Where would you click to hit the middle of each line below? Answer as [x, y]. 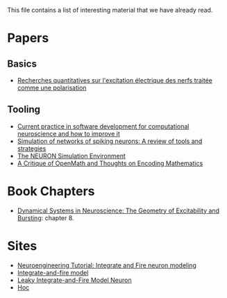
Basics [22, 64]
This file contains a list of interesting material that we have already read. [110, 10]
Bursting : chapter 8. [45, 217]
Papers [28, 38]
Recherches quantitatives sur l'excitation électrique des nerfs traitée [115, 80]
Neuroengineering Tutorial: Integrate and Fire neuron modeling [107, 265]
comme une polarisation [52, 88]
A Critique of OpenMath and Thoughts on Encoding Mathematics [110, 163]
